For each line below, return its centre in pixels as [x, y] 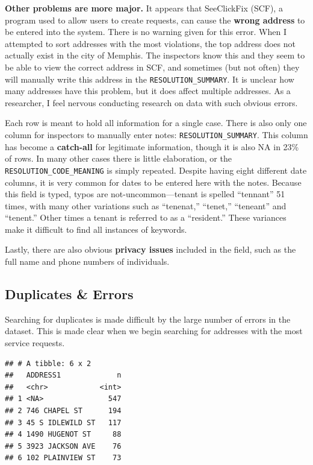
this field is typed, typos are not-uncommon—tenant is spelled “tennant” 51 [145, 194]
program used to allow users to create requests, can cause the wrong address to [155, 20]
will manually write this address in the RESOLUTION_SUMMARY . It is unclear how [150, 79]
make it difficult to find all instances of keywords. [96, 229]
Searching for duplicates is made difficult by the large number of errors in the [148, 319]
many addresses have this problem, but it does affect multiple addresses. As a [148, 91]
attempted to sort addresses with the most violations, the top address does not [150, 43]
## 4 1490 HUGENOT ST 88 [63, 435]
